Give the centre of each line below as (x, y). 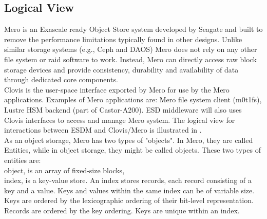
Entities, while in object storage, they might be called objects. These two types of (132, 150)
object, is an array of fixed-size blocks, (64, 170)
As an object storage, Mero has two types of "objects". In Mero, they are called (129, 140)
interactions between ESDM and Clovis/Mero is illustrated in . (103, 130)
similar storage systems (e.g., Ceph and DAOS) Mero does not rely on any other (131, 49)
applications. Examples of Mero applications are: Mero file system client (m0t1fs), (133, 99)
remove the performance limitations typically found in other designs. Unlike (123, 39)
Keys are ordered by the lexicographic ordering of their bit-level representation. (129, 200)
